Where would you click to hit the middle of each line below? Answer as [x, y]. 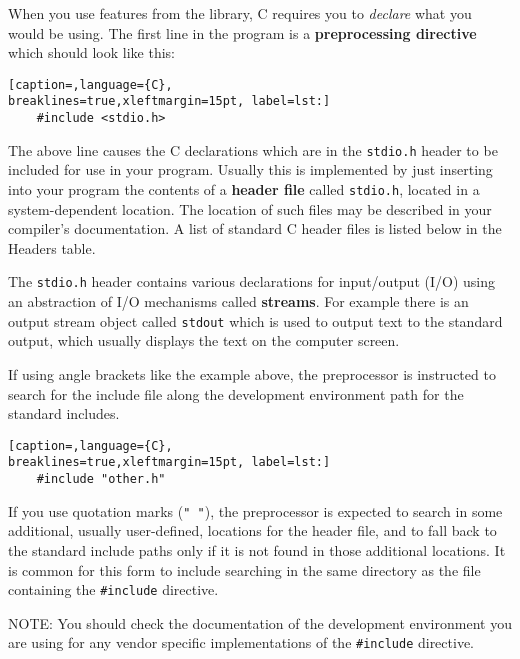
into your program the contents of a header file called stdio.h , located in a [244, 189]
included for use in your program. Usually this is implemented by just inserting [250, 169]
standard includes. [64, 413]
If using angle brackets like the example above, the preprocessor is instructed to [252, 373]
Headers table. [52, 247]
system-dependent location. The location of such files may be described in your [250, 208]
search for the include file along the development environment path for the [236, 393]
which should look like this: [92, 52]
